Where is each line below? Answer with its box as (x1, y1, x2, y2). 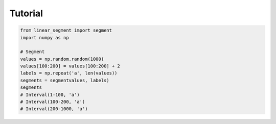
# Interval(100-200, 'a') (20, 99, 85, 105)
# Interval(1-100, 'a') (20, 92, 80, 97)
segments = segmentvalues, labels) (20, 77, 109, 83)
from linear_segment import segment (20, 28, 112, 33)
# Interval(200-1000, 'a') (20, 106, 88, 112)
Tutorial (9, 8, 43, 19)
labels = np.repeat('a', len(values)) (20, 70, 118, 76)
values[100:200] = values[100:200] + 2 (20, 63, 120, 69)
